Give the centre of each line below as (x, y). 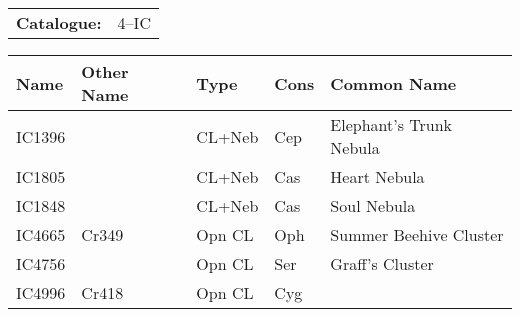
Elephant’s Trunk (391, 124)
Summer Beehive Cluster (417, 234)
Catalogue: (59, 22)
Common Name (393, 83)
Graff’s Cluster (382, 263)
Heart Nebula (377, 176)
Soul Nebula (373, 205)
